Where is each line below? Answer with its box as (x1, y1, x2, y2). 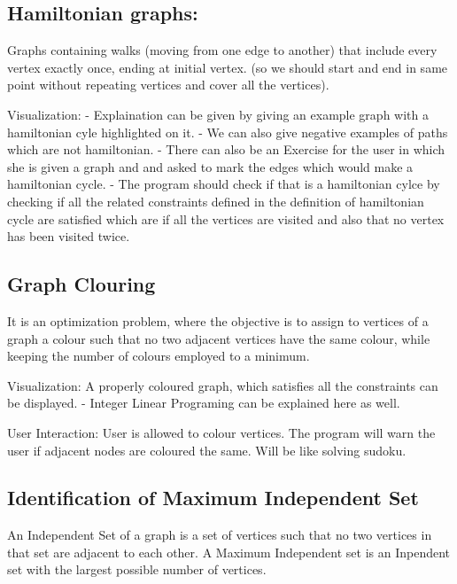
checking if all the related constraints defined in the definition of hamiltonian (7, 191, 424, 210)
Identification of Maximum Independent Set (7, 484, 419, 511)
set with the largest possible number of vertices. (7, 560, 267, 579)
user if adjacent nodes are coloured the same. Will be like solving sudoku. (7, 440, 407, 459)
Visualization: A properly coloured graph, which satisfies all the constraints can (7, 376, 438, 394)
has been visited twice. (7, 227, 130, 245)
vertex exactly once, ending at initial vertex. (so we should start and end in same (7, 58, 448, 76)
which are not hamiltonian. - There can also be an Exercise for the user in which (7, 140, 445, 159)
